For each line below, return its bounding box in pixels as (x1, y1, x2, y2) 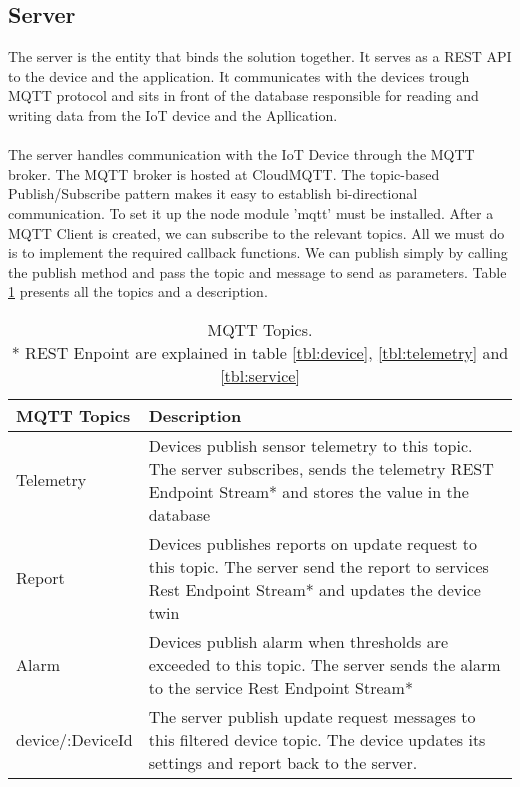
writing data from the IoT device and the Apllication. (8, 104, 338, 125)
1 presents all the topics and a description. (8, 281, 268, 302)
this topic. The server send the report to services (148, 554, 489, 578)
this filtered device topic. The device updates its (148, 727, 486, 751)
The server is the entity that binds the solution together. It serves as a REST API (8, 46, 512, 67)
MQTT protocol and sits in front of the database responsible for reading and (8, 85, 479, 106)
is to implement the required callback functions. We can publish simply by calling (8, 242, 508, 263)
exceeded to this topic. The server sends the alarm (148, 652, 501, 676)
